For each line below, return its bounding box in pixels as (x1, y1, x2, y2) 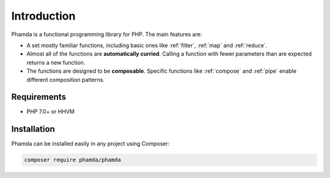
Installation (11, 124, 55, 135)
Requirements (11, 92, 67, 102)
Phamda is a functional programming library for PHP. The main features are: (11, 31, 202, 38)
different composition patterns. (26, 76, 105, 83)
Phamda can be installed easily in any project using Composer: (11, 140, 170, 147)
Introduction (11, 9, 76, 23)
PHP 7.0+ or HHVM (26, 108, 75, 116)
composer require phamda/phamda (24, 157, 122, 163)
